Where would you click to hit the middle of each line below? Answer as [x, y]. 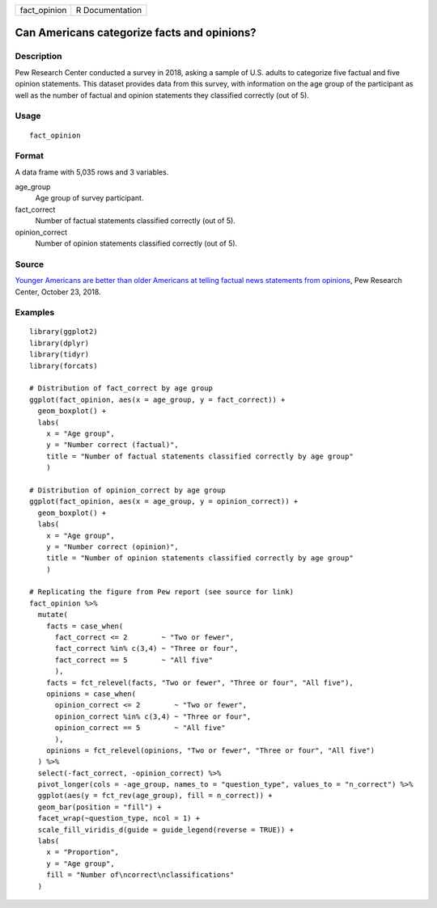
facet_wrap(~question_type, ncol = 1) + [119, 818]
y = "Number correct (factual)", [112, 445]
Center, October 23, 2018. [58, 292]
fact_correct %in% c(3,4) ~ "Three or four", [146, 648]
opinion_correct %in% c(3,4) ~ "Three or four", [153, 716]
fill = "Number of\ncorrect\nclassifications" [140, 875]
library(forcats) [64, 365]
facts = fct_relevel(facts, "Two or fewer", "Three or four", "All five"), [199, 682]
